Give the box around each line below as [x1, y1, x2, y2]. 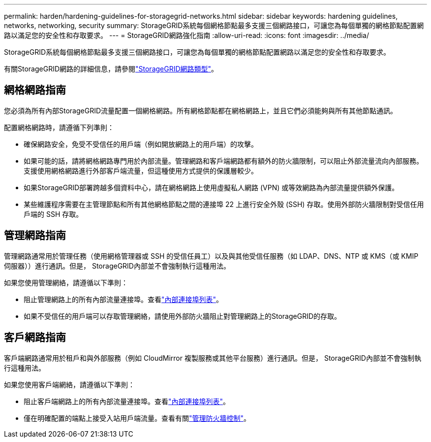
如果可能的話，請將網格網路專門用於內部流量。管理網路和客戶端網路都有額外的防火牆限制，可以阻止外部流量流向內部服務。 [24, 156, 423, 165]
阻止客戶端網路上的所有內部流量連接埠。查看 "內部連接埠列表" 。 [24, 397, 230, 406]
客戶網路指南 [4, 331, 66, 344]
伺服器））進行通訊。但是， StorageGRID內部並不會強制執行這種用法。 [4, 261, 230, 270]
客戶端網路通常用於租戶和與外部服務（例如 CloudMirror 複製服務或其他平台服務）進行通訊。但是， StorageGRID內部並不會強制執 [4, 353, 421, 362]
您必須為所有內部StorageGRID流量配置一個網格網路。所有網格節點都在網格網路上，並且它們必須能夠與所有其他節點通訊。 [4, 106, 398, 115]
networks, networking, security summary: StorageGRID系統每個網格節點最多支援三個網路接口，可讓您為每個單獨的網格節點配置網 [4, 21, 424, 30]
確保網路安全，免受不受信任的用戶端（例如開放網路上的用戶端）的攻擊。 [24, 139, 258, 148]
